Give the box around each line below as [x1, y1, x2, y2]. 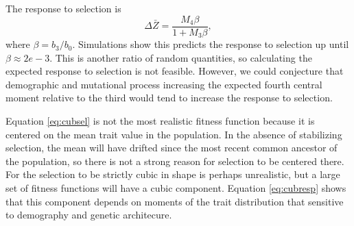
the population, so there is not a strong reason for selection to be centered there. [5, 153, 344, 168]
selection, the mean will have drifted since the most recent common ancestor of [5, 140, 338, 155]
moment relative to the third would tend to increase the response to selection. [5, 90, 333, 105]
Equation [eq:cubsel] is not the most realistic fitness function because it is [5, 114, 315, 128]
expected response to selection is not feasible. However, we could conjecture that [5, 64, 344, 78]
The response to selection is [5, 1, 121, 15]
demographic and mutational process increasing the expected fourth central [5, 77, 322, 91]
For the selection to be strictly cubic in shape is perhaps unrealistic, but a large [5, 167, 340, 181]
